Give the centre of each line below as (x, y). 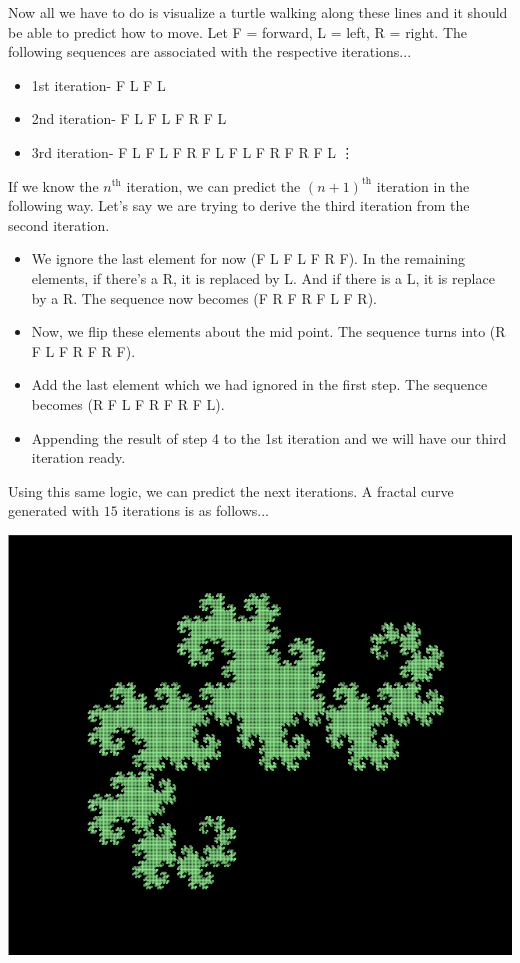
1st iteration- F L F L (98, 84)
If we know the (53, 185)
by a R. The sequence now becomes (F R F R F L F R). (204, 297)
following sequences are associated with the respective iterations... (210, 51)
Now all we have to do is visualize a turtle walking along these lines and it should (258, 12)
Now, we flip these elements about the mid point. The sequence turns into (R (268, 331)
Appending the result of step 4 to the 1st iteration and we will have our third (269, 437)
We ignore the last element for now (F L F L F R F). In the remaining (248, 258)
